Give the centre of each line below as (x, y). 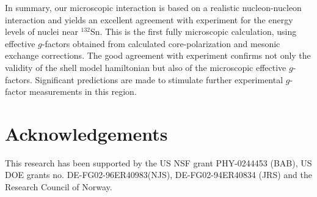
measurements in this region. (83, 91)
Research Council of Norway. (59, 187)
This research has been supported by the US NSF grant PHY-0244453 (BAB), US (158, 162)
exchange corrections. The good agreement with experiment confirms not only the (158, 55)
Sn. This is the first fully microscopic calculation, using (194, 32)
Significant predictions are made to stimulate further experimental (159, 79)
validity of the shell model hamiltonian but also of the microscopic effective (146, 67)
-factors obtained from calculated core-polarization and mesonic (161, 43)
